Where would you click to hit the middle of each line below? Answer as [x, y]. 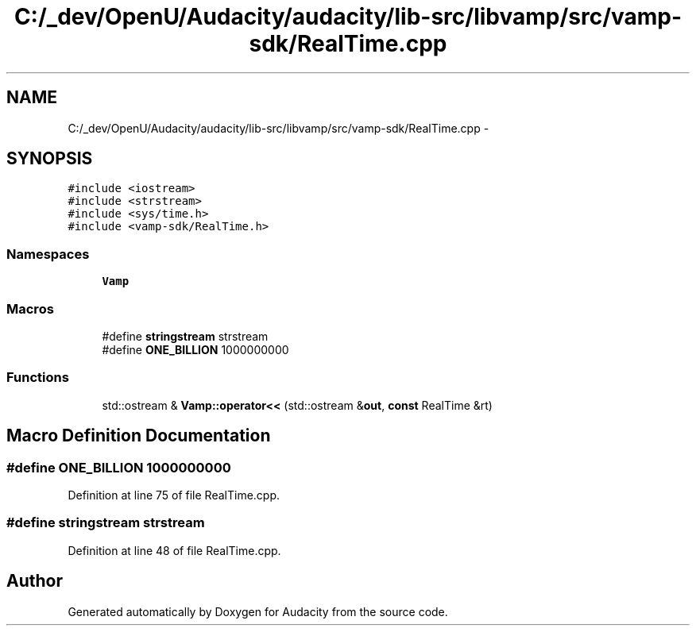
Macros [30, 308]
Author [35, 581]
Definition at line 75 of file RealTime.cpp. [174, 495]
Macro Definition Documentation [139, 436]
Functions [38, 378]
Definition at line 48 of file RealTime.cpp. [174, 550]
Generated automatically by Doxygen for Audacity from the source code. [258, 611]
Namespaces [48, 254]
